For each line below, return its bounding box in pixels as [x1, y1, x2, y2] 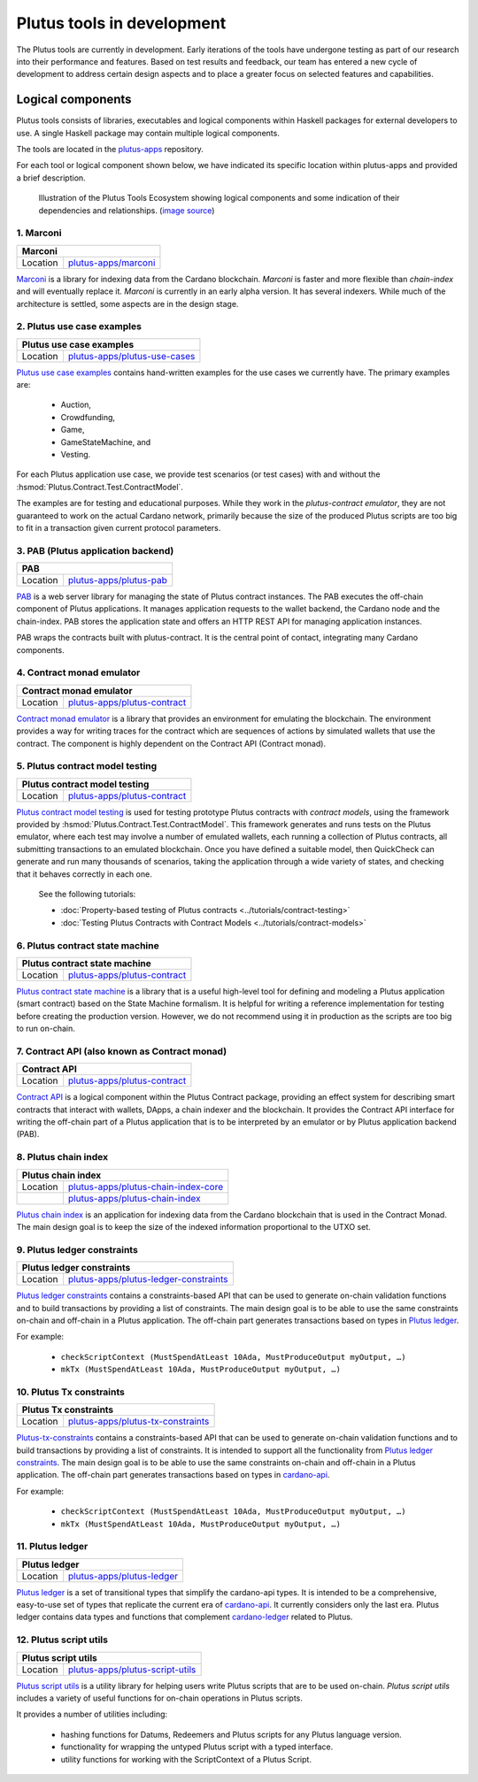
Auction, [60, 399, 92, 411]
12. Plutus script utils [16, 1633, 108, 1646]
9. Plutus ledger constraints [16, 1243, 139, 1256]
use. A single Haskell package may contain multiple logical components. [16, 127, 281, 138]
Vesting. [60, 449, 91, 459]
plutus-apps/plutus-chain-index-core [67, 1180, 224, 1193]
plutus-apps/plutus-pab [67, 574, 168, 587]
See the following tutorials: [38, 889, 136, 900]
